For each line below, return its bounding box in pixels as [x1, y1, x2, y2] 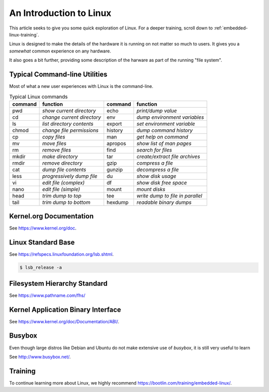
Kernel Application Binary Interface [9, 305, 122, 314]
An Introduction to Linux [9, 7, 112, 18]
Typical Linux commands [9, 93, 68, 100]
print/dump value [136, 107, 177, 114]
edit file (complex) [42, 179, 85, 186]
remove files [42, 146, 72, 153]
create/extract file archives [136, 153, 200, 160]
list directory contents [42, 120, 94, 127]
